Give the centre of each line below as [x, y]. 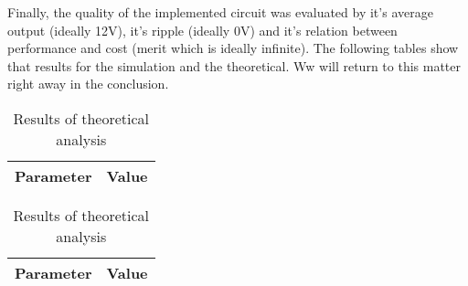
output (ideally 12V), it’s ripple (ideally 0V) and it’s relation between [202, 30]
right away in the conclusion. [88, 84]
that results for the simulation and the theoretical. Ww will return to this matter [234, 65]
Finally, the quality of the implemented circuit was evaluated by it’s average [220, 12]
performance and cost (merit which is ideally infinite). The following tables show [233, 48]
